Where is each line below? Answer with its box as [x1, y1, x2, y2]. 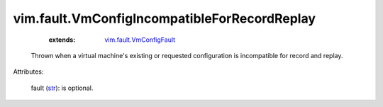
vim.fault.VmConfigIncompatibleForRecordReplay [13, 11, 316, 26]
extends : [48, 35, 76, 44]
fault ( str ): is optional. [30, 84, 94, 92]
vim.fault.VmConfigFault [104, 35, 176, 44]
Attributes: [13, 67, 44, 76]
